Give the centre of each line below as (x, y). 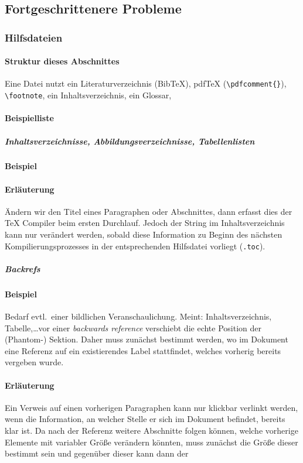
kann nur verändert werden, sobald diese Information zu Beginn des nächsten (144, 234)
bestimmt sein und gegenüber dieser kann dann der (97, 453)
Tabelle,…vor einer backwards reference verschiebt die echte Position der (133, 327)
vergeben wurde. (34, 362)
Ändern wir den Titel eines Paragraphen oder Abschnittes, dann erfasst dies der (149, 211)
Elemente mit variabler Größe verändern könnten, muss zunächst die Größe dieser (151, 442)
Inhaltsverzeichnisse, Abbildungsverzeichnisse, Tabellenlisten (130, 141)
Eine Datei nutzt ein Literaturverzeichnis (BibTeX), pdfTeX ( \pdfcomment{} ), (146, 83)
